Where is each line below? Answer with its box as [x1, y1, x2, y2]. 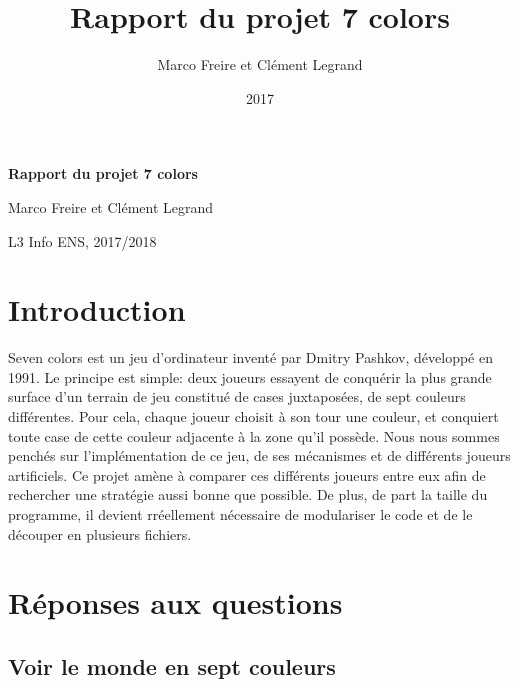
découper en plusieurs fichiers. [8, 523, 192, 544]
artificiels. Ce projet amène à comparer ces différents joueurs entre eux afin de [8, 464, 486, 485]
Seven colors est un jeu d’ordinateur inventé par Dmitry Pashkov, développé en [8, 347, 493, 368]
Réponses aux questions [8, 582, 343, 623]
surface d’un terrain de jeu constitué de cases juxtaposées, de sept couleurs [8, 386, 466, 407]
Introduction [8, 289, 186, 330]
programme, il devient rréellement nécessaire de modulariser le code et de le [8, 503, 473, 524]
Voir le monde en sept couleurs [8, 650, 336, 681]
